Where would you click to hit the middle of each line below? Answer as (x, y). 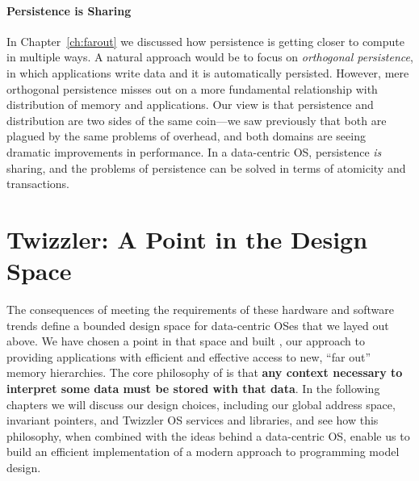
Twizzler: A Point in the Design (187, 238)
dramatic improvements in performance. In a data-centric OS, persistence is (194, 151)
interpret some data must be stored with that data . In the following (193, 389)
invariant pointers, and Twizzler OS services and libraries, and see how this (193, 420)
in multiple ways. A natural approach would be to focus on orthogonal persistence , (210, 57)
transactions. (38, 184)
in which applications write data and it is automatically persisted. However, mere (208, 72)
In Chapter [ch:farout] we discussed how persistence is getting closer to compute (205, 41)
